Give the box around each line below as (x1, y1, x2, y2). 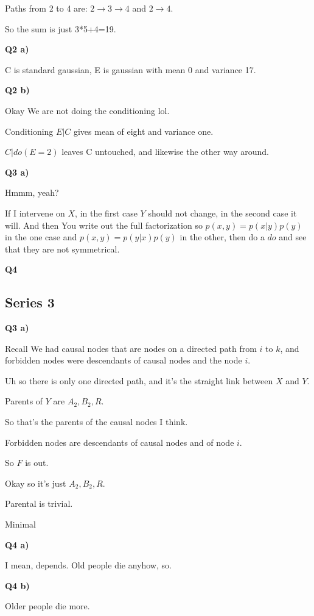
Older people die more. (5, 600, 90, 612)
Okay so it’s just (5, 476, 66, 489)
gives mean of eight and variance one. (73, 124, 214, 137)
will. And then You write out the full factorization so (5, 218, 203, 231)
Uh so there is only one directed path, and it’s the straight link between (5, 374, 273, 387)
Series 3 (5, 293, 55, 312)
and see (279, 231, 307, 243)
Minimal (5, 518, 36, 531)
